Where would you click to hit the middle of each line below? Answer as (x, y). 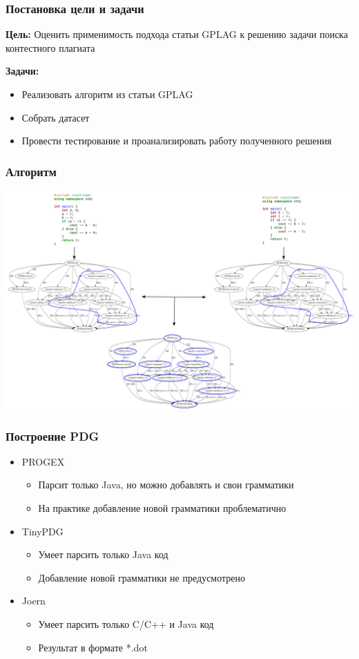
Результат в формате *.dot (93, 647)
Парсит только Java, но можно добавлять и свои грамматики (166, 485)
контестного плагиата (50, 47)
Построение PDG (52, 436)
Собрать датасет (56, 117)
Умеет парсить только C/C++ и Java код (126, 623)
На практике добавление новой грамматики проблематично (162, 507)
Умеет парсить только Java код (103, 554)
